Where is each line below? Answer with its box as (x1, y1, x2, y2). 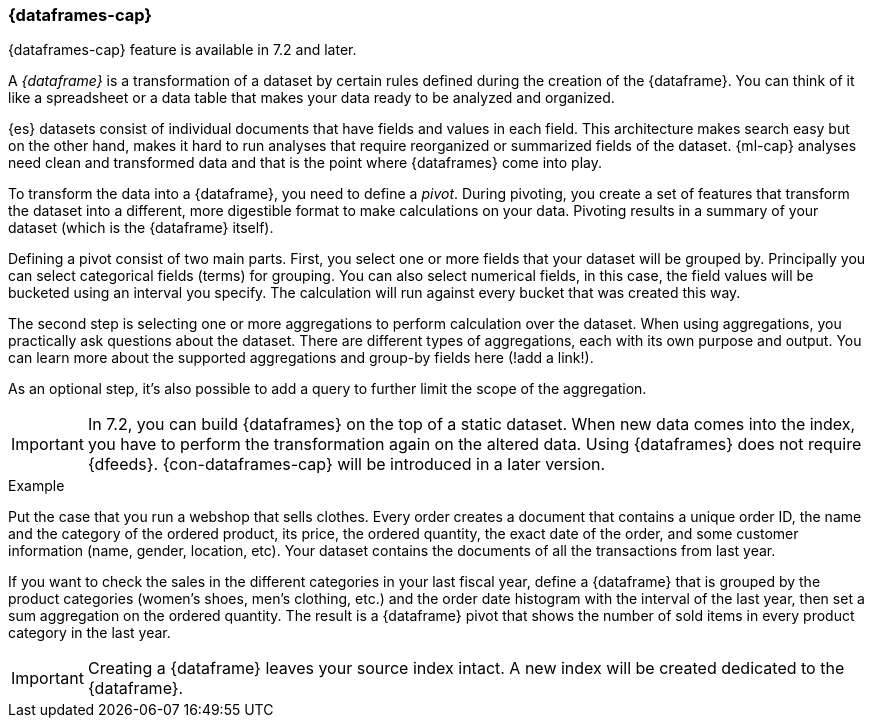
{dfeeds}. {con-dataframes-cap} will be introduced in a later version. (87, 454, 606, 475)
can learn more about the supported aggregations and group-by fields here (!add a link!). (8, 349, 594, 367)
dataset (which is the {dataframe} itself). (8, 219, 274, 237)
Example (8, 477, 65, 495)
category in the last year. (8, 624, 171, 642)
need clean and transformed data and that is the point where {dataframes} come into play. (8, 154, 602, 172)
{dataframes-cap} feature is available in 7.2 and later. (8, 41, 357, 59)
